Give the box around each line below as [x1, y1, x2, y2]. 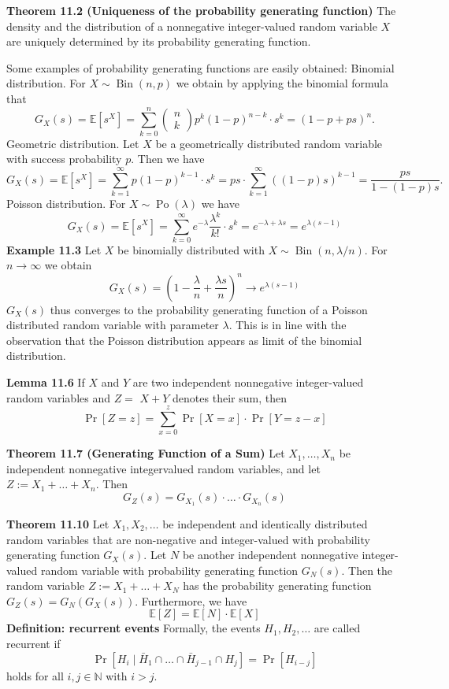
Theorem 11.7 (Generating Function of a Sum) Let [6, 445, 285, 461]
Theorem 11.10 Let [6, 515, 109, 532]
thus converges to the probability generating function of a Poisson [50, 301, 368, 317]
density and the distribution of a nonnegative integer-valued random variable [6, 17, 377, 34]
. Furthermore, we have [135, 592, 247, 609]
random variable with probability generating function [40, 561, 299, 578]
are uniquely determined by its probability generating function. [6, 33, 311, 50]
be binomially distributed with [117, 241, 265, 257]
